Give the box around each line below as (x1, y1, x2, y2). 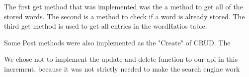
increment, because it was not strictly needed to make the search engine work (4, 63, 240, 74)
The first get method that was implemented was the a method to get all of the (4, 1, 243, 11)
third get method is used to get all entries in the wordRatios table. (4, 21, 207, 31)
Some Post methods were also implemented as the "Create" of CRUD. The (4, 37, 231, 47)
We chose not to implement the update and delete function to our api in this (4, 54, 238, 64)
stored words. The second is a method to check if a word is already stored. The (4, 11, 245, 21)
